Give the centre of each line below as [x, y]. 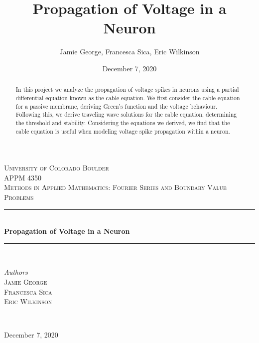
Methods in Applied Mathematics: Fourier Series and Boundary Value [115, 187]
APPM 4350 [23, 177]
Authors [16, 272]
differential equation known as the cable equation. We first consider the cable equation [128, 97]
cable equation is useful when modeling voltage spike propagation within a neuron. [123, 131]
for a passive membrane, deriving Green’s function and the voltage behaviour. [117, 106]
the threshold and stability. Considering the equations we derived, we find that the [123, 122]
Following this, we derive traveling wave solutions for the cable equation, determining [126, 114]
